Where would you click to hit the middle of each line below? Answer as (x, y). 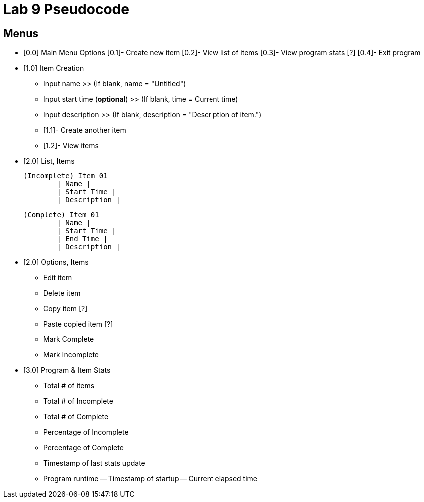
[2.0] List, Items (49, 161)
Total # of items (69, 386)
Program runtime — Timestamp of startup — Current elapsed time (150, 479)
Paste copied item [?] (78, 324)
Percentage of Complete (84, 448)
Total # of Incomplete (78, 401)
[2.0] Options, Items (56, 262)
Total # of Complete (76, 417)
